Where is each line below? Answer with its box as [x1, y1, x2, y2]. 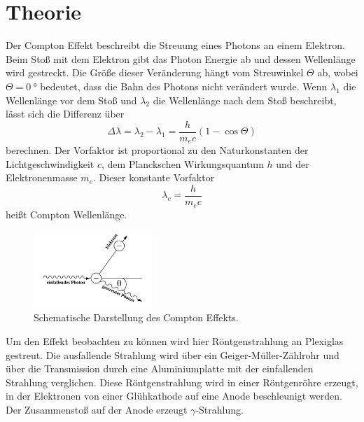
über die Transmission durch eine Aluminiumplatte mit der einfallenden [6, 361, 314, 376]
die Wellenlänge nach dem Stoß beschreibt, [153, 92, 337, 107]
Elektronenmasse [6, 170, 78, 185]
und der [276, 156, 309, 171]
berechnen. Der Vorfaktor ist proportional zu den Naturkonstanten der [6, 143, 309, 157]
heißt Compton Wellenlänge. [6, 206, 127, 221]
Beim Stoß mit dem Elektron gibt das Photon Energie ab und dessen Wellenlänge [6, 51, 356, 66]
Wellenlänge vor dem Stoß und [6, 92, 137, 107]
